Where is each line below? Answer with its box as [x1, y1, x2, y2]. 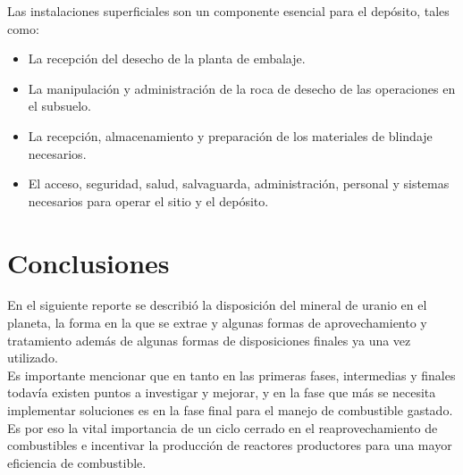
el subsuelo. [28, 96, 91, 115]
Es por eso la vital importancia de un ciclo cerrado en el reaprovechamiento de [7, 418, 438, 437]
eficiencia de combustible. [7, 453, 147, 471]
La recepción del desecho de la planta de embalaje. [28, 49, 306, 68]
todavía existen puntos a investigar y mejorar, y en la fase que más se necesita [7, 383, 436, 402]
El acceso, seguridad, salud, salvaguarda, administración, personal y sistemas [28, 174, 450, 193]
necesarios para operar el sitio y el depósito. [28, 191, 269, 210]
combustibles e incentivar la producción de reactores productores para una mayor [7, 436, 452, 454]
